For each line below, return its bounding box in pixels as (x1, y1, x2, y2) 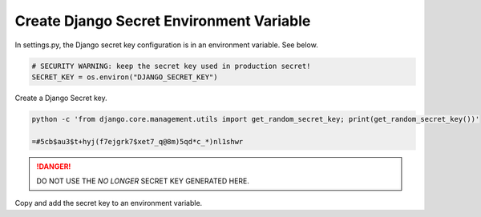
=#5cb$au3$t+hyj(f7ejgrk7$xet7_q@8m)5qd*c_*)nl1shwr (31, 137, 244, 146)
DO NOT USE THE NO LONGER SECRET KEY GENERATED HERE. (36, 176, 250, 186)
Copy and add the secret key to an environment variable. (14, 199, 203, 208)
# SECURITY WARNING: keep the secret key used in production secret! (31, 61, 311, 70)
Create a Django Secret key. (14, 93, 107, 102)
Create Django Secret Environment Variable (14, 12, 311, 30)
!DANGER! (36, 161, 71, 171)
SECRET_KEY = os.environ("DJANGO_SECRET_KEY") (31, 72, 218, 82)
